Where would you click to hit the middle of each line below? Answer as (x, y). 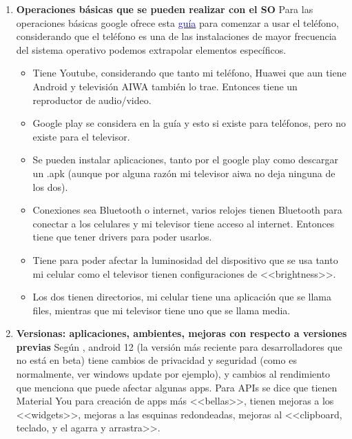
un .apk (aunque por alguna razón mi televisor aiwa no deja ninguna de (184, 173)
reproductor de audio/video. (92, 100)
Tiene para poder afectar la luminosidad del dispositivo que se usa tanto (185, 259)
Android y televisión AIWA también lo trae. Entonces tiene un (165, 86)
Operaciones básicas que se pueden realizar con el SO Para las (165, 9)
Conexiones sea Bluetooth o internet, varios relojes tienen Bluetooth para (187, 210)
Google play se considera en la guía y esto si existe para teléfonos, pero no (189, 123)
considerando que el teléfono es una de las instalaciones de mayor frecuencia (176, 36)
